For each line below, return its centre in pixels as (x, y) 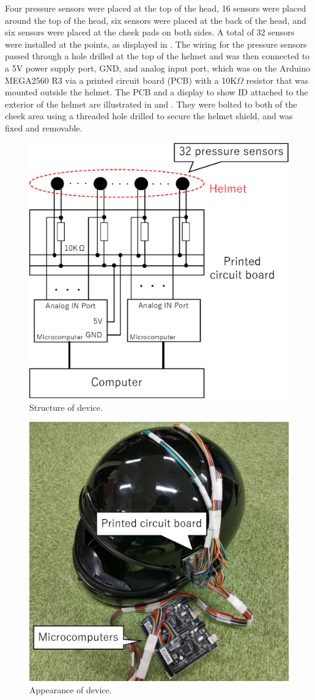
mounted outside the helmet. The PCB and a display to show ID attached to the (157, 92)
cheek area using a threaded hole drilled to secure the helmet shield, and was (149, 116)
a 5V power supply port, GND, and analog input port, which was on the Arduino (158, 68)
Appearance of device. (71, 689)
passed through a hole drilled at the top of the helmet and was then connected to (157, 56)
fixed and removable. (44, 127)
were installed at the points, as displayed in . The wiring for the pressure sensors (156, 44)
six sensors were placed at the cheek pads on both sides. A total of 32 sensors (150, 32)
